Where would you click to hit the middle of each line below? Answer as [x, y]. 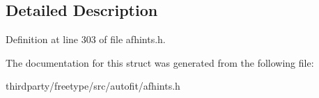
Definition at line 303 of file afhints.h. [86, 39]
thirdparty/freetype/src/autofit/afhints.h [93, 86]
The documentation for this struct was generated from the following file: [160, 62]
